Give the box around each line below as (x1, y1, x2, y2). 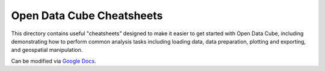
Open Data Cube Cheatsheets (11, 9, 163, 22)
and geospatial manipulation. (11, 47, 83, 54)
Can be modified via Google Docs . (11, 57, 96, 64)
